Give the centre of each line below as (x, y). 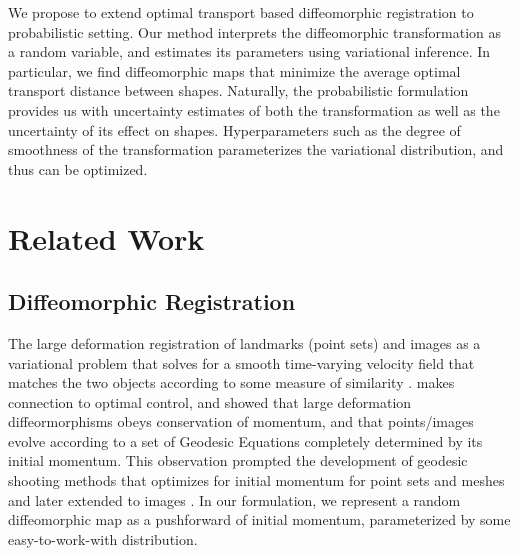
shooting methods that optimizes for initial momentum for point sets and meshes (256, 480)
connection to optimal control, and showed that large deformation (210, 401)
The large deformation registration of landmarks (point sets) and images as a (244, 342)
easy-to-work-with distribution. (103, 538)
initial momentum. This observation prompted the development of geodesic (238, 460)
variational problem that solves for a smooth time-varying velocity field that (241, 362)
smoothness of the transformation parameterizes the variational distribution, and (256, 149)
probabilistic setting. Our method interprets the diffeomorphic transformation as (255, 31)
